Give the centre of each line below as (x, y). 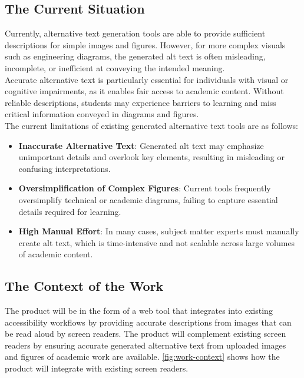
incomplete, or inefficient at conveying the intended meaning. (115, 67)
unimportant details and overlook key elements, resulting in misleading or (152, 157)
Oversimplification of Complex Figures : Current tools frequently (145, 188)
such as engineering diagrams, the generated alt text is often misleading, (135, 56)
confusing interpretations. (65, 168)
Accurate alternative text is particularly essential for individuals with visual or (147, 79)
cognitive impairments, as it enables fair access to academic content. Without (144, 91)
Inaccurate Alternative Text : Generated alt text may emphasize (141, 145)
